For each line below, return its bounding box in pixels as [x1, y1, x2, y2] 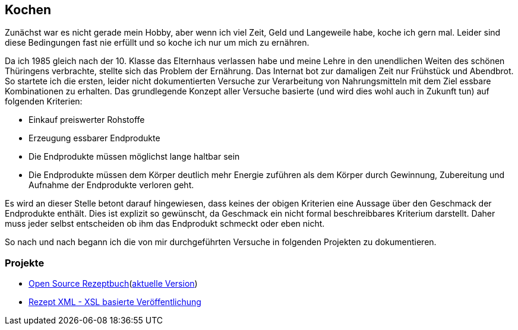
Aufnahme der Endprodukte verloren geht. [29, 180, 194, 191]
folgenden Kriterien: [5, 96, 83, 107]
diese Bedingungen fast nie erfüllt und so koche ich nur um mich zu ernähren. [5, 37, 309, 48]
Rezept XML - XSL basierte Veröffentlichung [29, 297, 201, 307]
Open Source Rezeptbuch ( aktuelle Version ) [29, 278, 198, 289]
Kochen [5, 2, 52, 17]
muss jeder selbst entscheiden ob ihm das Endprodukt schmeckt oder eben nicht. [5, 218, 325, 229]
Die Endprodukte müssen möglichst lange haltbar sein [29, 151, 240, 162]
